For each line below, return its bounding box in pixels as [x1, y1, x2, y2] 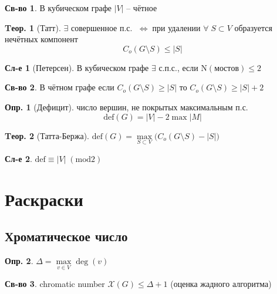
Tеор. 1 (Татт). [5, 21, 61, 33]
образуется [234, 21, 273, 33]
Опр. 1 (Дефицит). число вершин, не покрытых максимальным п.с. [5, 100, 248, 113]
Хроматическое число [5, 227, 128, 245]
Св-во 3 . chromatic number [5, 278, 105, 290]
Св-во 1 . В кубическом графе [5, 2, 112, 13]
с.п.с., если [158, 61, 198, 73]
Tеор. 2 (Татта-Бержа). [5, 129, 90, 141]
